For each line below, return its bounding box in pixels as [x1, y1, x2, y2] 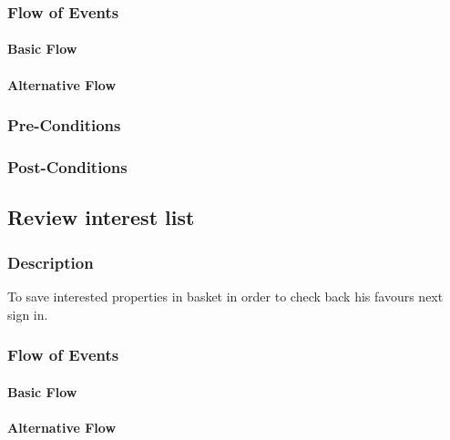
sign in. [7, 304, 48, 323]
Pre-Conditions [7, 114, 121, 137]
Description [7, 251, 94, 273]
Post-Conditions [7, 155, 128, 178]
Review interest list [7, 203, 195, 231]
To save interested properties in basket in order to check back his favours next [7, 286, 444, 305]
